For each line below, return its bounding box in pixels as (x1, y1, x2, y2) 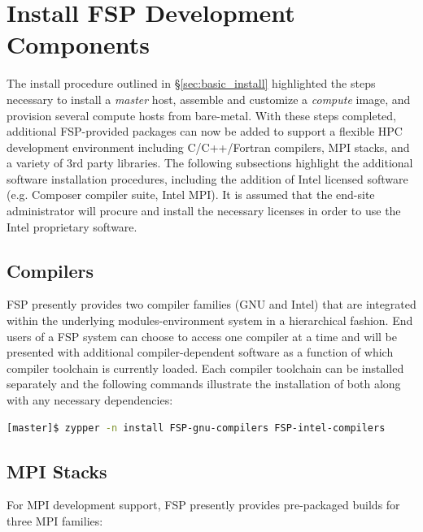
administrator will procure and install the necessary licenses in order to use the (7, 202, 401, 219)
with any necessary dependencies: (7, 391, 173, 409)
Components (7, 28, 150, 61)
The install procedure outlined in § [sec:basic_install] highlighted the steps (7, 75, 376, 92)
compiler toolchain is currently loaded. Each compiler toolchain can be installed (7, 359, 404, 376)
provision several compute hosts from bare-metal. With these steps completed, (7, 106, 396, 123)
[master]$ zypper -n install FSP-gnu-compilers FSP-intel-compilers (7, 422, 386, 434)
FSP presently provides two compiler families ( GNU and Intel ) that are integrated (7, 296, 416, 313)
